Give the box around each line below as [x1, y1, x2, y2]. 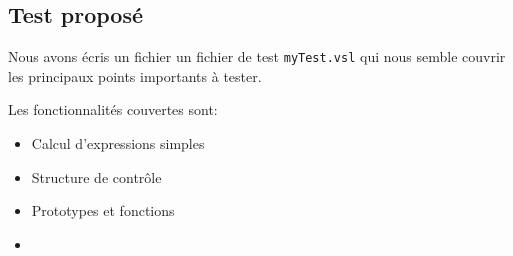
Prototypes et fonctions [31, 200, 175, 221]
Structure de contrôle [31, 166, 162, 187]
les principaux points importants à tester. [8, 65, 262, 86]
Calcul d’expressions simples [31, 133, 205, 154]
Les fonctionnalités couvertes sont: [8, 99, 218, 120]
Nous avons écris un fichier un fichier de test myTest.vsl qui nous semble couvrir [8, 46, 506, 67]
